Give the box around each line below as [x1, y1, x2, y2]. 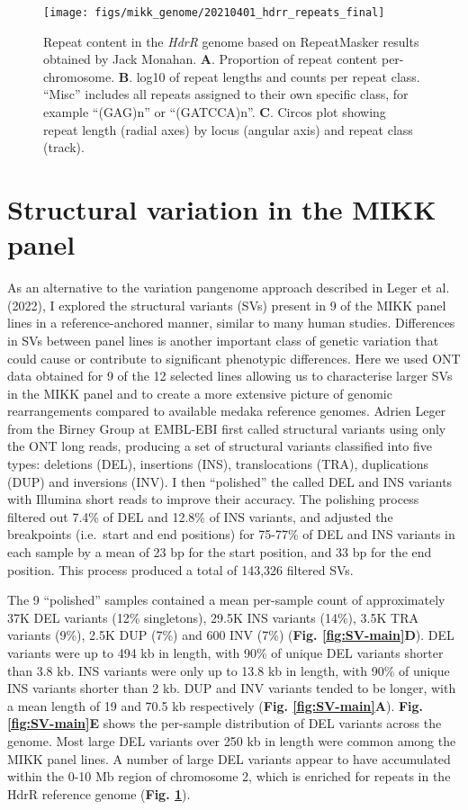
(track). [43, 138, 85, 157]
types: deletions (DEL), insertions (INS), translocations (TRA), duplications [7, 454, 429, 473]
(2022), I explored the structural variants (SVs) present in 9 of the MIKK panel [7, 295, 446, 314]
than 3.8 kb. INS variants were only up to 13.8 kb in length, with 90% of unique [7, 661, 450, 679]
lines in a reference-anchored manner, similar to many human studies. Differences [7, 313, 455, 332]
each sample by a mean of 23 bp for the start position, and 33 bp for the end [7, 543, 432, 562]
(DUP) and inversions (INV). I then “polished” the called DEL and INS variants [7, 472, 453, 490]
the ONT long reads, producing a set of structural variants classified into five [7, 436, 432, 455]
